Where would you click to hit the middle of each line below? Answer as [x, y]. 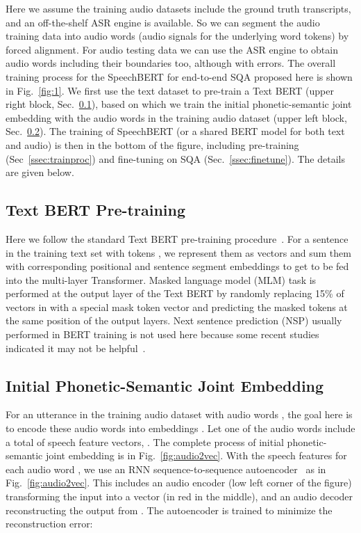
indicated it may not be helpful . [76, 348]
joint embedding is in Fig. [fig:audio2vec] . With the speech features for [196, 455]
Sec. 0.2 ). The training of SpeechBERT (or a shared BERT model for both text [175, 131]
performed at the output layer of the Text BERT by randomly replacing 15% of [175, 293]
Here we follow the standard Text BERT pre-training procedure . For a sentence [177, 238]
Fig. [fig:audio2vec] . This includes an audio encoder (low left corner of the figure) [179, 483]
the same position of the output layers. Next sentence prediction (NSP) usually [174, 320]
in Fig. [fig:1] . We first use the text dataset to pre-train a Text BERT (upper [170, 90]
